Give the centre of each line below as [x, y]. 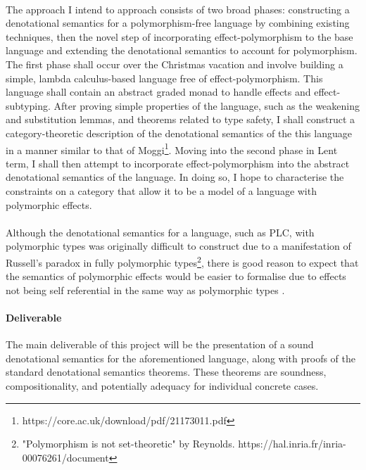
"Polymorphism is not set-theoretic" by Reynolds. [128, 444]
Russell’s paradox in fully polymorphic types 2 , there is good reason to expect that [182, 261]
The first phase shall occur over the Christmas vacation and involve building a [175, 64]
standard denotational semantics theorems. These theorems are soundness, [166, 372]
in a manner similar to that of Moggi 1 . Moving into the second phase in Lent [172, 148]
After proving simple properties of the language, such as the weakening [207, 105]
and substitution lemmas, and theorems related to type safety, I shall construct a [181, 119]
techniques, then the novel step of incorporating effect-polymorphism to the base [179, 36]
